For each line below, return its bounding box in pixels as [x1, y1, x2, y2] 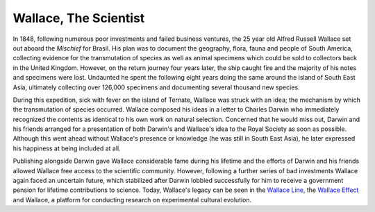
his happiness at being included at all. [12, 144, 121, 152]
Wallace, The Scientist [12, 10, 145, 26]
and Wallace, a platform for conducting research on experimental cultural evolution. [12, 195, 252, 204]
